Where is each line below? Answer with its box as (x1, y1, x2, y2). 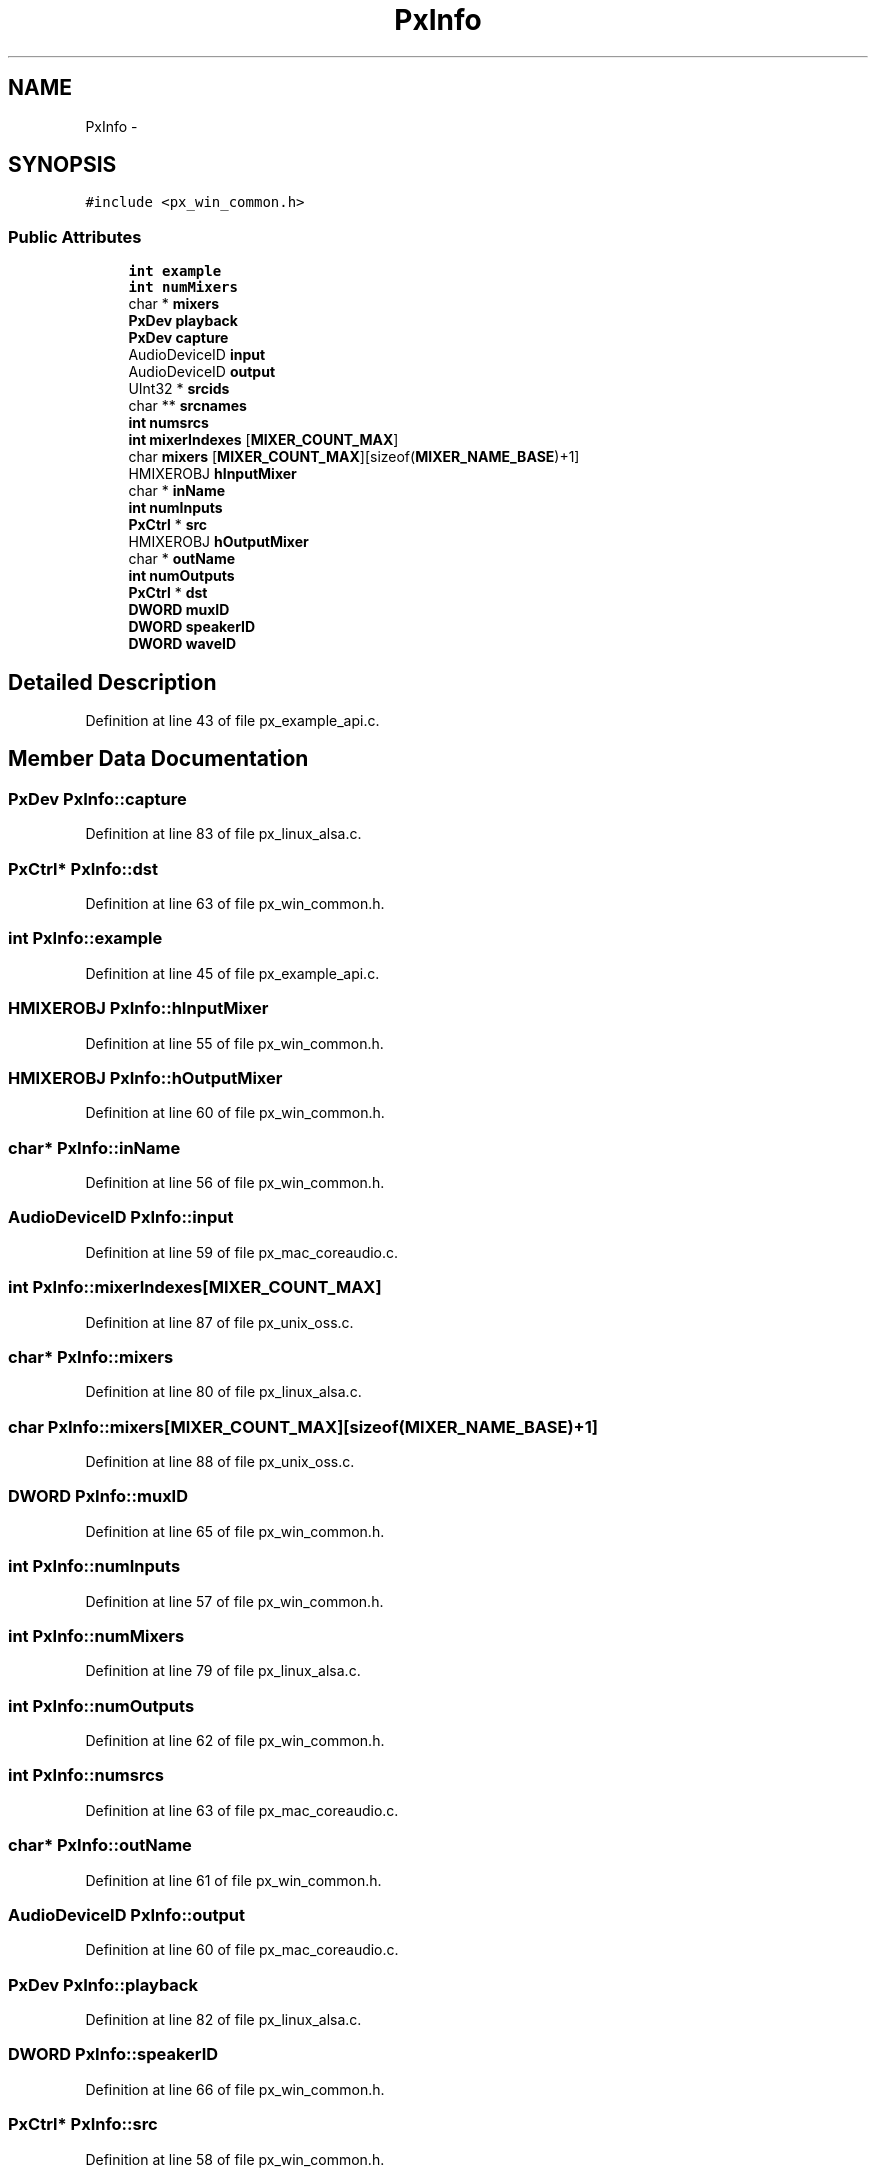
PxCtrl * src (128, 516, 208, 534)
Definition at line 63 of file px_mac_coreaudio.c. (85, 1801, 399, 1819)
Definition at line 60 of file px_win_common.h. (85, 1104, 385, 1122)
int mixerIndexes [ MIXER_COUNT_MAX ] (128, 431, 399, 449)
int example (128, 263, 222, 280)
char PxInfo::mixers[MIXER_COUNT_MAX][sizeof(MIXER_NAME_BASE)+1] (8, 1416, 598, 1437)
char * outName (128, 550, 236, 568)
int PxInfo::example (8, 928, 163, 949)
